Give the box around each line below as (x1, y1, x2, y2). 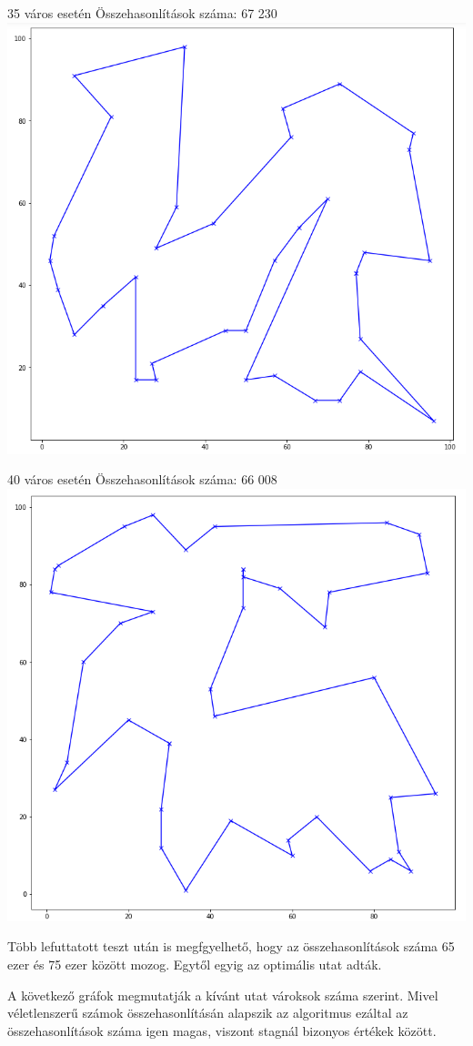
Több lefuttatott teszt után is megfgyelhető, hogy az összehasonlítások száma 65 (7, 937, 455, 956)
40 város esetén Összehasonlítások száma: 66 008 (7, 470, 277, 489)
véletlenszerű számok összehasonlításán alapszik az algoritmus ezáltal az (7, 1003, 408, 1022)
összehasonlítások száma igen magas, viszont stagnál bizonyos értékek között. (7, 1021, 437, 1040)
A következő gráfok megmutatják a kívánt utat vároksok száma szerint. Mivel (7, 985, 438, 1004)
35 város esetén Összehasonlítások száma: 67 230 (7, 4, 277, 22)
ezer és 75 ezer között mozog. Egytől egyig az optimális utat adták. (7, 954, 382, 973)
